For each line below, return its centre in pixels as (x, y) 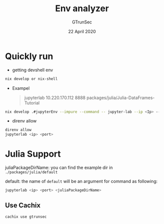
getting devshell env (32, 70)
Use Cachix (23, 205)
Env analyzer (82, 9)
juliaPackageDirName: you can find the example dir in (59, 168)
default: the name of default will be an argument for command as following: (81, 182)
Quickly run (29, 56)
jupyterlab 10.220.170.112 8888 (55, 98)
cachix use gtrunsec (26, 217)
